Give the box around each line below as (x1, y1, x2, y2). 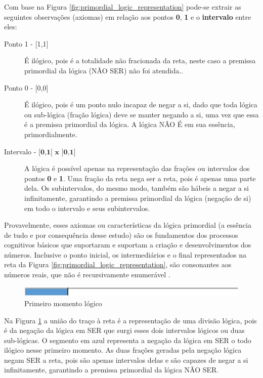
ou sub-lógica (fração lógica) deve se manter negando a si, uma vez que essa (24, 109, 259, 119)
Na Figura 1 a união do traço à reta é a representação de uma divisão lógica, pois (4, 315, 257, 325)
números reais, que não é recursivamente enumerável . (4, 269, 170, 280)
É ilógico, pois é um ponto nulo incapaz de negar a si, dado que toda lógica (24, 99, 257, 110)
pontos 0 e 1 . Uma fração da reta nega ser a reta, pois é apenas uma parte (24, 173, 256, 183)
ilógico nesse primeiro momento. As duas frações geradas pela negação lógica (4, 345, 242, 355)
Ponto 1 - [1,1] (4, 38, 49, 49)
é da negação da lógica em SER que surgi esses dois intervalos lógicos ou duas (4, 325, 245, 335)
